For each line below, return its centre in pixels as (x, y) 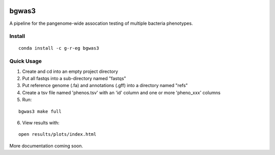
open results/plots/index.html (58, 134)
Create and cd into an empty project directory (70, 71)
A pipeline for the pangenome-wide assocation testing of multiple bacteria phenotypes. (101, 23)
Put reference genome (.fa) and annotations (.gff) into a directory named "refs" (105, 86)
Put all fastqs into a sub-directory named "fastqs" (74, 78)
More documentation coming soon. (46, 146)
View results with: (41, 123)
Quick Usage (26, 61)
